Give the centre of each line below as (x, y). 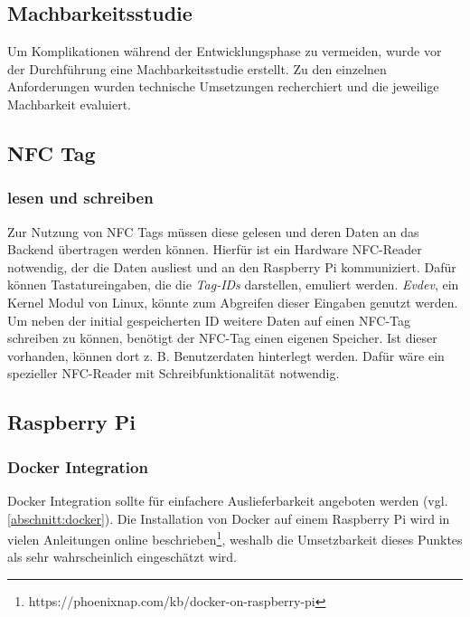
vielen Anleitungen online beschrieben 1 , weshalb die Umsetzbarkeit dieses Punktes (235, 538)
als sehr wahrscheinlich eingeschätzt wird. (122, 557)
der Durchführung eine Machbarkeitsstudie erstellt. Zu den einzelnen (197, 68)
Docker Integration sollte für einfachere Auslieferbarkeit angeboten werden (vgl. (228, 500)
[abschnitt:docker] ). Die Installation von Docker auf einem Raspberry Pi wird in (229, 518)
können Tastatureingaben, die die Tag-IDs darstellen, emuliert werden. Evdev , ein (233, 285)
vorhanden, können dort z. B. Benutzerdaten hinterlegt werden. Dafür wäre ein (226, 355)
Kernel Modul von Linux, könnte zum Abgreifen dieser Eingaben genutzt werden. (233, 302)
